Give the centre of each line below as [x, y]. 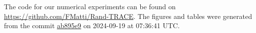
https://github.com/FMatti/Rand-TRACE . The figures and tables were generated [128, 16]
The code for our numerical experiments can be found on [90, 6]
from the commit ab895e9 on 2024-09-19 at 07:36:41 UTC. [92, 25]
